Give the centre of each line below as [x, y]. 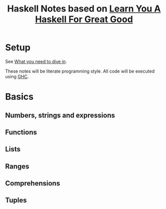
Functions [21, 132]
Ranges [17, 166]
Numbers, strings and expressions [60, 115]
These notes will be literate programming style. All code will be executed [80, 71]
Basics [19, 97]
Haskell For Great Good [84, 19]
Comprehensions [33, 183]
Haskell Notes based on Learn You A [84, 9]
